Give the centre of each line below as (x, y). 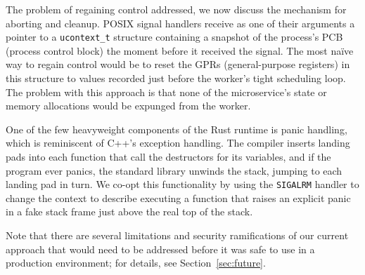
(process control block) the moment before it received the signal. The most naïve (180, 50)
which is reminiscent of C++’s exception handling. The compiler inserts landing (178, 143)
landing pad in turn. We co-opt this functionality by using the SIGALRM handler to (182, 184)
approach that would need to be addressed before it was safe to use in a (160, 249)
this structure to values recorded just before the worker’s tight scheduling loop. (176, 78)
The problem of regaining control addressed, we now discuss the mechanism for (176, 9)
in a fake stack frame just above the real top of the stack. (129, 212)
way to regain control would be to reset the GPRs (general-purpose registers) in (178, 64)
